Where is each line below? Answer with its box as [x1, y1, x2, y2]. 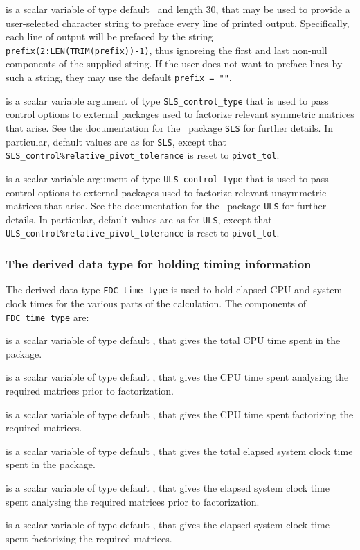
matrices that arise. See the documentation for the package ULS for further [6, 198, 327, 213]
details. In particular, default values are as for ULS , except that [6, 212, 272, 226]
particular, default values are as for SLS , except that [6, 134, 226, 148]
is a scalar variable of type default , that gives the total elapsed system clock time [6, 443, 353, 458]
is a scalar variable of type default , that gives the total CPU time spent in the [6, 333, 341, 347]
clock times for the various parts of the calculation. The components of [6, 296, 307, 310]
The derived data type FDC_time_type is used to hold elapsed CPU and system [6, 282, 343, 297]
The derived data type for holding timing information [6, 255, 312, 273]
